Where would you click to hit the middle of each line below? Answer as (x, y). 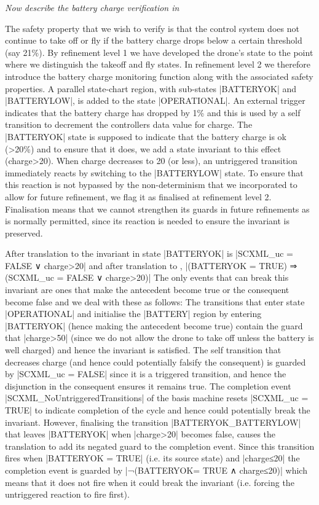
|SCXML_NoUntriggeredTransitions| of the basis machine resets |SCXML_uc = (157, 398)
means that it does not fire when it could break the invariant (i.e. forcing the (150, 482)
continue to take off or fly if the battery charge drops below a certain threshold (154, 40)
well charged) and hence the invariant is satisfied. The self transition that (143, 350)
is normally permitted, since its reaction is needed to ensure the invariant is (148, 221)
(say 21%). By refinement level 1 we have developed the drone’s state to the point (159, 52)
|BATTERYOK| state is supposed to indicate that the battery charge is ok (146, 136)
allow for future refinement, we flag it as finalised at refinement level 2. (138, 196)
